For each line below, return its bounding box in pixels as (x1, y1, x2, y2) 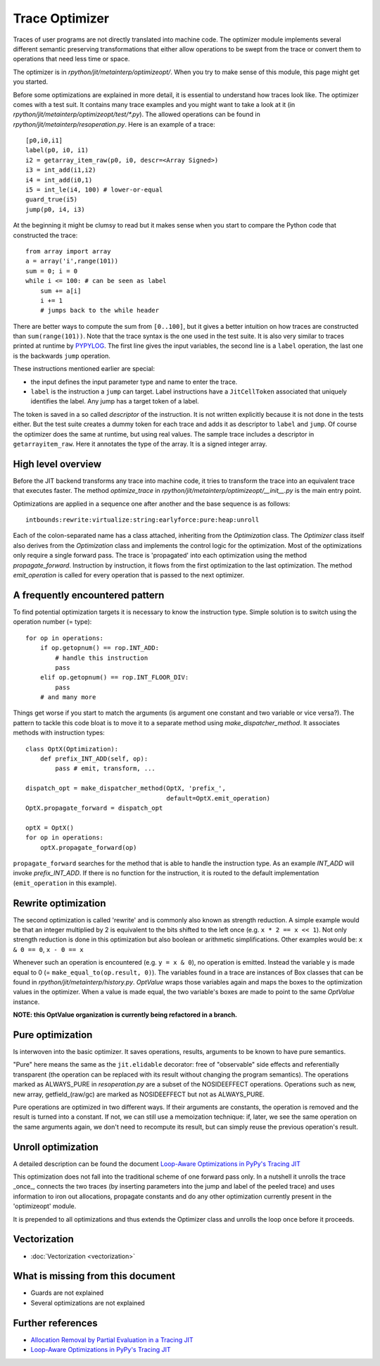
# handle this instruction (55, 653, 148, 662)
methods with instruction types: (13, 729, 105, 737)
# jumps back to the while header (39, 306, 160, 315)
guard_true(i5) (25, 196, 78, 203)
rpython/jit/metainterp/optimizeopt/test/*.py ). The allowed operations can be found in (13, 110, 260, 119)
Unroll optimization (13, 1141, 99, 1153)
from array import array (25, 247, 111, 255)
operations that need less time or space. (13, 55, 130, 63)
